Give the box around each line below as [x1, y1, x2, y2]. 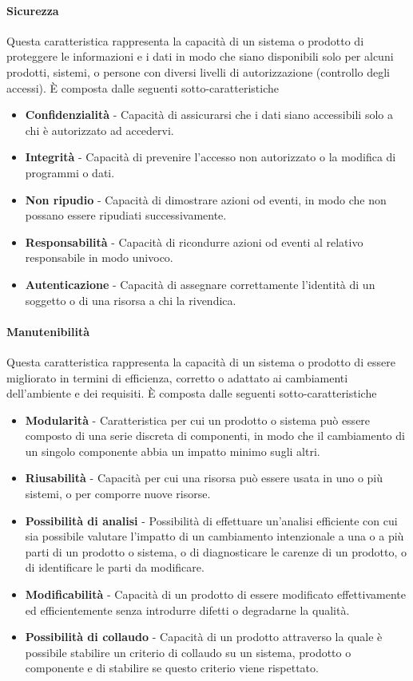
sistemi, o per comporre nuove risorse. [25, 485, 211, 502]
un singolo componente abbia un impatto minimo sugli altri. [25, 442, 320, 459]
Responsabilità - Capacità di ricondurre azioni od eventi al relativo [25, 233, 363, 250]
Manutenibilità [6, 323, 90, 339]
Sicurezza [6, 2, 59, 18]
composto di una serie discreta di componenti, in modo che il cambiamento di [25, 427, 405, 444]
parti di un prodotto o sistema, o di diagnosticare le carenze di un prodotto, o [25, 543, 407, 560]
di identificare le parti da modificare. [25, 559, 205, 576]
